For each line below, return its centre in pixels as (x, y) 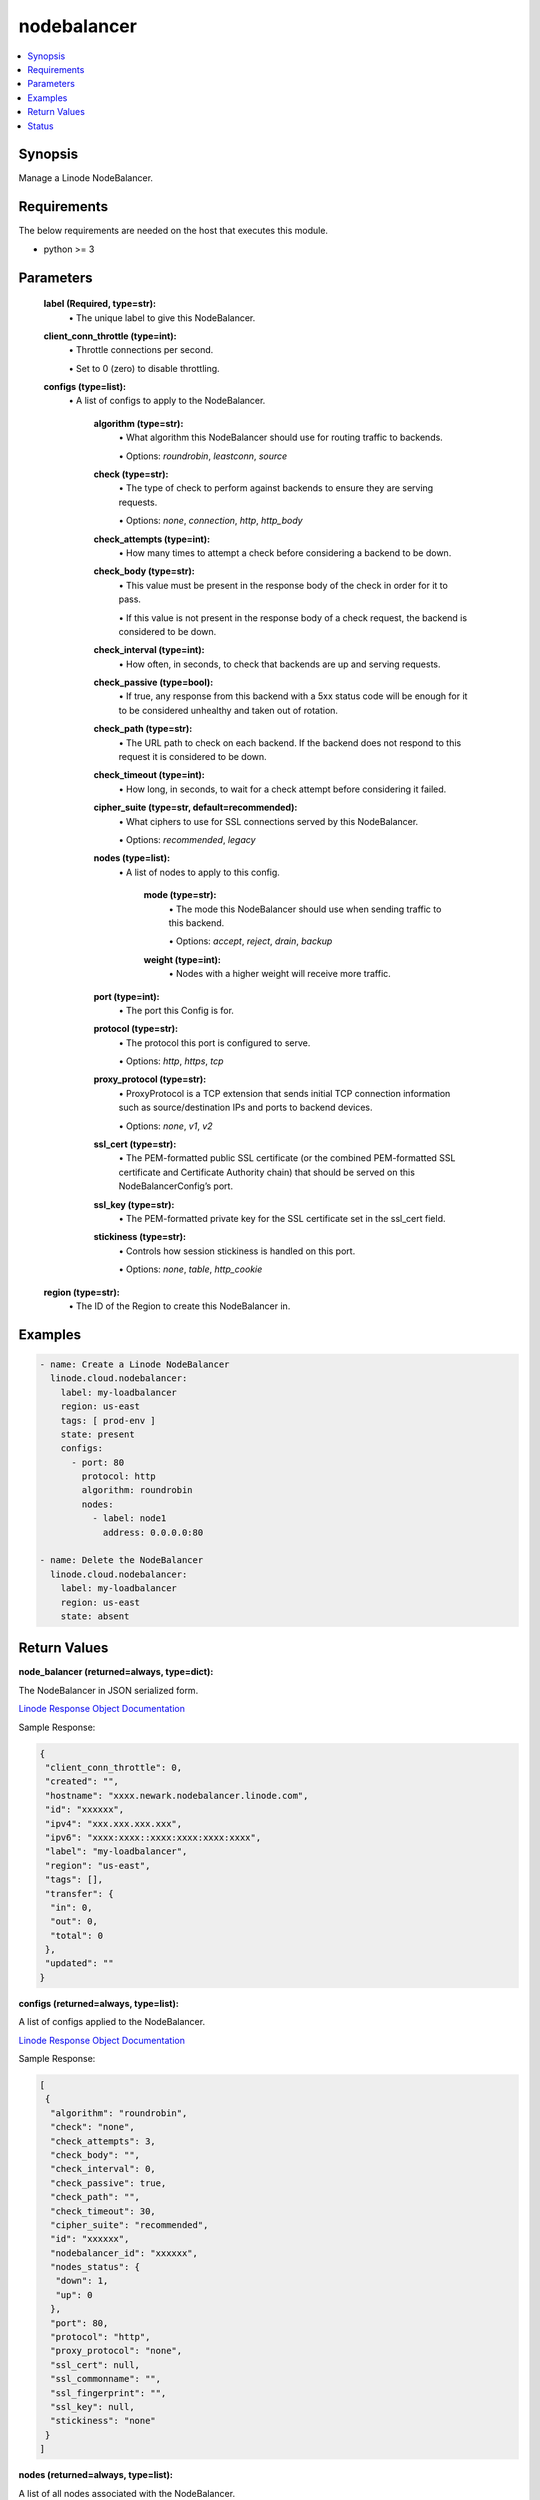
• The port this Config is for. (176, 1010)
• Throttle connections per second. (141, 350)
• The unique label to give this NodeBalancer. (162, 317)
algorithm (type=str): (138, 423)
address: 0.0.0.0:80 (153, 1532)
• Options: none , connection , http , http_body (211, 521)
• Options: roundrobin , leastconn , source (203, 456)
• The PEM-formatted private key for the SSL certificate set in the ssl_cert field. (282, 1218)
